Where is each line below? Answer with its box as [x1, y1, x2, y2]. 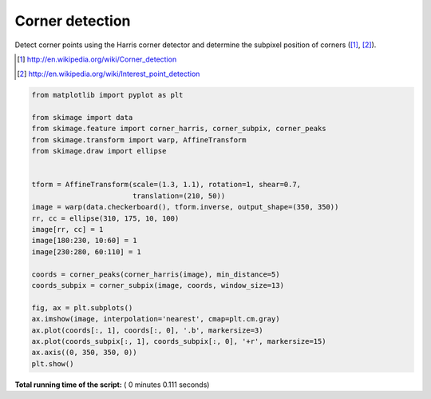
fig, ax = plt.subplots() [31, 303, 133, 312]
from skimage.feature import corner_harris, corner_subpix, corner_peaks [31, 124, 326, 134]
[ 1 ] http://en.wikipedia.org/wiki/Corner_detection [17, 54, 177, 64]
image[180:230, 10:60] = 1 [31, 236, 137, 245]
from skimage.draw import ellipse [31, 146, 167, 156]
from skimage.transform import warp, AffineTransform [31, 135, 247, 144]
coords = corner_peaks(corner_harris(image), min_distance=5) [31, 269, 280, 279]
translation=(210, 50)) [132, 191, 226, 200]
